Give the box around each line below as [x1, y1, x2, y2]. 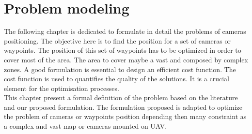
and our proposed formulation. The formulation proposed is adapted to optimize [4, 102, 243, 112]
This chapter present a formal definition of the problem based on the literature [4, 92, 238, 103]
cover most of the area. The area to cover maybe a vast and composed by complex [4, 54, 248, 64]
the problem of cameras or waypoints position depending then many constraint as [4, 111, 247, 121]
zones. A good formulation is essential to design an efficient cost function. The [4, 64, 236, 74]
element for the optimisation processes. [4, 83, 119, 93]
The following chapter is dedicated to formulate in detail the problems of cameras [4, 26, 246, 36]
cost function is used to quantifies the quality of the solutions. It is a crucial [4, 74, 229, 84]
